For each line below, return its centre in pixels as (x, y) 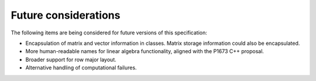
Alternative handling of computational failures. (81, 68)
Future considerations (66, 15)
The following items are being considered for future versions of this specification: (109, 33)
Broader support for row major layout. (71, 59)
